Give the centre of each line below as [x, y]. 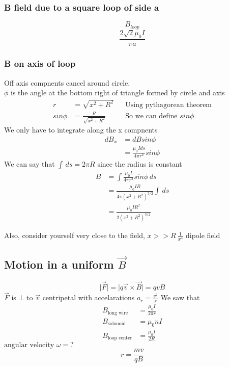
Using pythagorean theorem [169, 105]
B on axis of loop [40, 63]
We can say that [30, 163]
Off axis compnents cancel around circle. [67, 82]
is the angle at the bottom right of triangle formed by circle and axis [118, 93]
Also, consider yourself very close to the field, [75, 235]
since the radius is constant [140, 163]
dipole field [203, 235]
